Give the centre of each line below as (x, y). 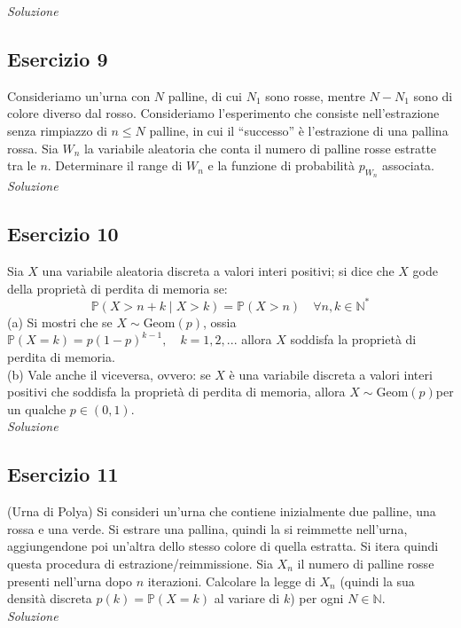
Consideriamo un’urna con (79, 95)
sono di (433, 95)
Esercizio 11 (63, 474)
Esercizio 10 (63, 234)
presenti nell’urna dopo (70, 581)
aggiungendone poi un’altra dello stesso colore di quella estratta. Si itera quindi (223, 546)
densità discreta (50, 598)
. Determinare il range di (115, 165)
